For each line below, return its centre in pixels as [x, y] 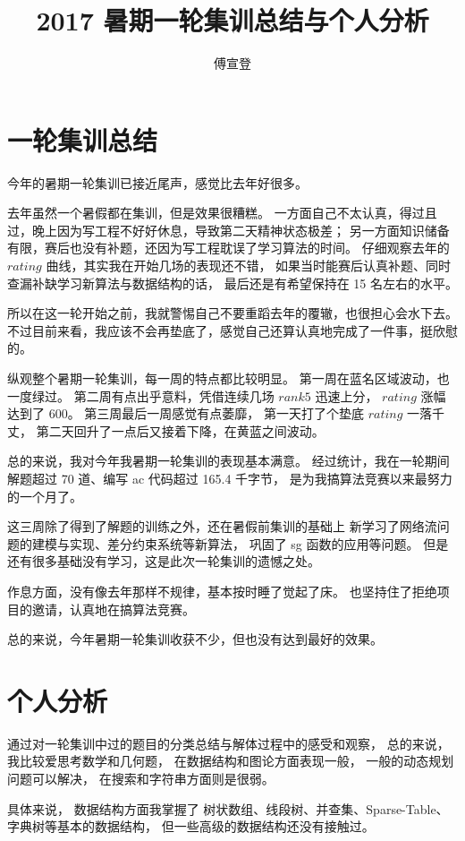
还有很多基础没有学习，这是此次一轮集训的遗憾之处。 [164, 561]
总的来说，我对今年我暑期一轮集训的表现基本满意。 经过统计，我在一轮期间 [228, 461]
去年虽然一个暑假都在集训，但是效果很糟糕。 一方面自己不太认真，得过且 [222, 213]
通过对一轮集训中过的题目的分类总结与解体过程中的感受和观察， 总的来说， [228, 743]
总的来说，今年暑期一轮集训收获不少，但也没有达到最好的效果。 [195, 639]
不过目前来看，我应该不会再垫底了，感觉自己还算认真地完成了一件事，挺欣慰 [232, 330]
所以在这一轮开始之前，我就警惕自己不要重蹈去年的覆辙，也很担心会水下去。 [232, 313]
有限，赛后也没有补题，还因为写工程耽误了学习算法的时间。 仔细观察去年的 [228, 248]
